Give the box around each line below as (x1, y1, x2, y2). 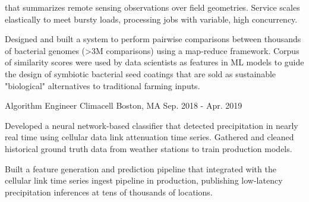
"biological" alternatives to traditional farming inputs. (5, 79, 200, 91)
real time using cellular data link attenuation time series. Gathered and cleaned (5, 131, 294, 143)
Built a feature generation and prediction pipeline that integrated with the (5, 162, 276, 175)
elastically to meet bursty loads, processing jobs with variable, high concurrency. (5, 12, 298, 25)
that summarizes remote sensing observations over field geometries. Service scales (5, 1, 300, 13)
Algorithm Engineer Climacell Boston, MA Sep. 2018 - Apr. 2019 (5, 99, 242, 112)
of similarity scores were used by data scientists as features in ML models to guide (5, 56, 304, 68)
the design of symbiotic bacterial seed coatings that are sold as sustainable (5, 67, 276, 80)
